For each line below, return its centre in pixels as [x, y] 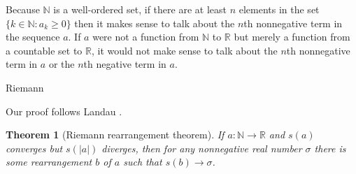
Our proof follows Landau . [64, 111]
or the [62, 64]
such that [143, 162]
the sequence [33, 37]
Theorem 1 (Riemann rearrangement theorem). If [115, 135]
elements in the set [279, 9]
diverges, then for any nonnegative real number [202, 148]
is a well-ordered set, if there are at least [140, 9]
